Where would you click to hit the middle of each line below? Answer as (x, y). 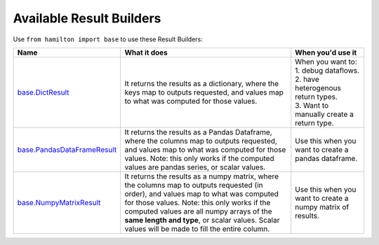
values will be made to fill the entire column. (197, 229)
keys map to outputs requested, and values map (204, 92)
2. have (307, 79)
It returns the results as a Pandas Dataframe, (199, 132)
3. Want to (312, 105)
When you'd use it (326, 52)
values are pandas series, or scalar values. (195, 167)
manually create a (325, 114)
